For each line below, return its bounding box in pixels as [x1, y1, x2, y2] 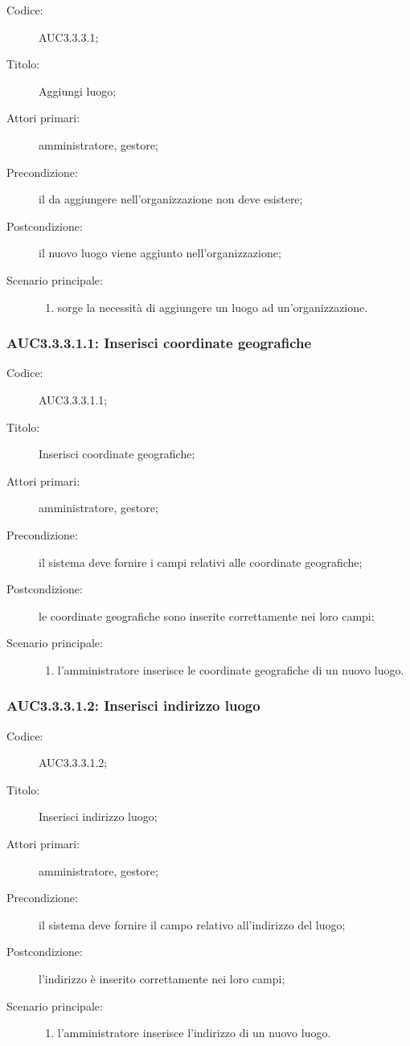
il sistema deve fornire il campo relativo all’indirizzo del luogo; [39, 916, 346, 933]
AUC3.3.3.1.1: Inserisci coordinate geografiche [6, 333, 312, 353]
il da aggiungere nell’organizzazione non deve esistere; [39, 191, 303, 207]
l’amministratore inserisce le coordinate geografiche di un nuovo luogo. [57, 661, 404, 678]
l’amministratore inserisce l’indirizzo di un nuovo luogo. [57, 1024, 331, 1041]
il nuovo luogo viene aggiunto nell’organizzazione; [39, 244, 281, 261]
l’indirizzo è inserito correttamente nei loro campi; [39, 970, 285, 987]
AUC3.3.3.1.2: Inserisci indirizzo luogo [6, 695, 260, 716]
